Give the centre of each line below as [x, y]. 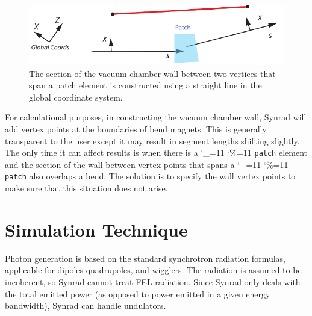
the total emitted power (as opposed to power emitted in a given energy [138, 293]
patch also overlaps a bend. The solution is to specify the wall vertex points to [150, 176]
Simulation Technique [96, 229]
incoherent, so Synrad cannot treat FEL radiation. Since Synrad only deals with [153, 281]
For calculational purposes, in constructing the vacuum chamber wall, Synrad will [156, 117]
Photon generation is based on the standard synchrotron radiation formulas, [145, 258]
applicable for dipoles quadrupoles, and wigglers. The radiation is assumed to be [153, 270]
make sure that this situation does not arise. [86, 188]
